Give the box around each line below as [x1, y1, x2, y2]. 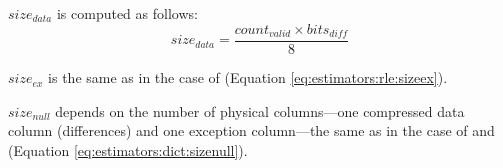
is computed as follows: [56, 3, 198, 23]
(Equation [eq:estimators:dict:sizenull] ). [8, 139, 248, 160]
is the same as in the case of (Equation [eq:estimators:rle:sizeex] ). [48, 67, 448, 88]
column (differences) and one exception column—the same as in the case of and [8, 120, 495, 141]
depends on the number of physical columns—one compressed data [55, 100, 465, 121]
